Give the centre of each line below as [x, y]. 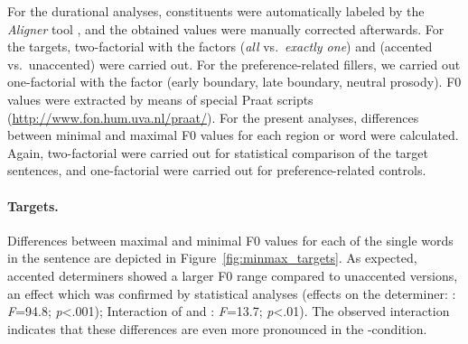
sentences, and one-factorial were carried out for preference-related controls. [217, 170]
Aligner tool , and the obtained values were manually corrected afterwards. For [226, 28]
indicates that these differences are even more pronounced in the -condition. [217, 328]
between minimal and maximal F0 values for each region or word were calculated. [233, 135]
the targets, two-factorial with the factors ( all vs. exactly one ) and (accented [220, 46]
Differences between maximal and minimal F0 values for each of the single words [230, 240]
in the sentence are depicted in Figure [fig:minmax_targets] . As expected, [212, 258]
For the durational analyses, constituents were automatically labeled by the [216, 11]
